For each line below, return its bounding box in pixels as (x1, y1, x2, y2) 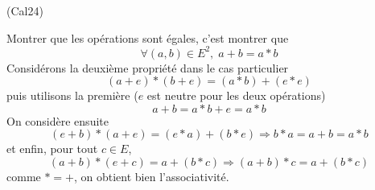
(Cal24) (6, 2, 43, 19)
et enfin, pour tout (6, 140, 98, 157)
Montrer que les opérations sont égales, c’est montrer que (6, 29, 289, 46)
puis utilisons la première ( (6, 87, 138, 104)
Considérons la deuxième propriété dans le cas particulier (6, 59, 289, 76)
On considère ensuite (6, 112, 109, 129)
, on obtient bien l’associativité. (73, 168, 229, 185)
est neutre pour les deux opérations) (146, 87, 326, 104)
